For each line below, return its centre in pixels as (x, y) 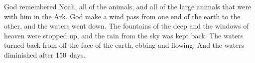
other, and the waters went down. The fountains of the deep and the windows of (127, 26)
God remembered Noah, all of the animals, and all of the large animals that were (128, 6)
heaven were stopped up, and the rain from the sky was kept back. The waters (124, 35)
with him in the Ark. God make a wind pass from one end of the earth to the (122, 16)
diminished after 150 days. (45, 54)
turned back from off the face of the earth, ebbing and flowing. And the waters (124, 45)
